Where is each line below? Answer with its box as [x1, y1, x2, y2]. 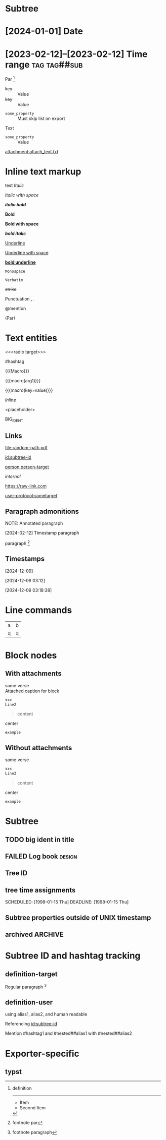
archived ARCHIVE [5, 930, 64, 939]
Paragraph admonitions [5, 507, 79, 516]
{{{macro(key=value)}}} [5, 387, 53, 393]
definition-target [5, 970, 58, 978]
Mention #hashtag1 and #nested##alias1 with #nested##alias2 [5, 1030, 132, 1036]
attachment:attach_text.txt [5, 148, 59, 154]
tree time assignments [5, 886, 76, 894]
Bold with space [5, 221, 39, 227]
